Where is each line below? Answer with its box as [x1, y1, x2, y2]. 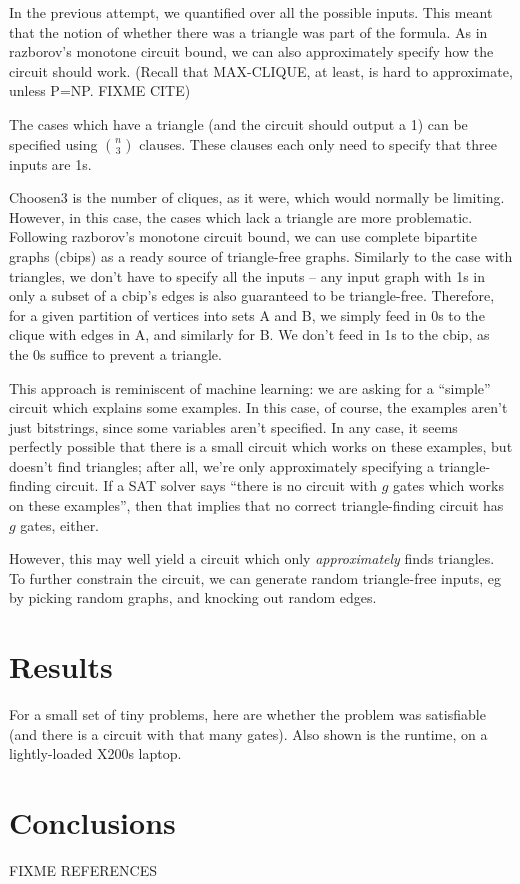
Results [9, 646, 113, 687]
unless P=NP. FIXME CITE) [9, 80, 191, 101]
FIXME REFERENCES [9, 860, 158, 881]
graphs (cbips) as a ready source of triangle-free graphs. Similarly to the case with [9, 245, 513, 266]
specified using [9, 133, 98, 154]
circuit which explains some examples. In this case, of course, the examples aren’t [9, 397, 508, 418]
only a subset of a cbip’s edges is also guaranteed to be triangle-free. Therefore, [9, 285, 495, 306]
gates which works [392, 475, 504, 496]
